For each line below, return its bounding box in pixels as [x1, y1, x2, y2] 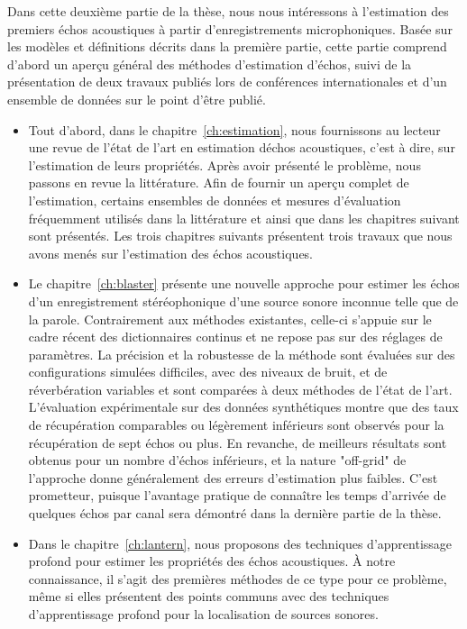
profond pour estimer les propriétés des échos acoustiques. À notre [28, 552, 396, 570]
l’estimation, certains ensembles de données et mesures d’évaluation [28, 190, 401, 209]
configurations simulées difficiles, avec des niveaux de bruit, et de [28, 362, 388, 381]
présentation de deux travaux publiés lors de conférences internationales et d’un [7, 72, 447, 91]
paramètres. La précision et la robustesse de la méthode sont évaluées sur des [28, 344, 455, 363]
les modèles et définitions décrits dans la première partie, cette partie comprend [7, 37, 447, 56]
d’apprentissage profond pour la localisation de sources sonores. [28, 605, 379, 623]
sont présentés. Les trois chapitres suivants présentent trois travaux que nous [28, 226, 453, 245]
